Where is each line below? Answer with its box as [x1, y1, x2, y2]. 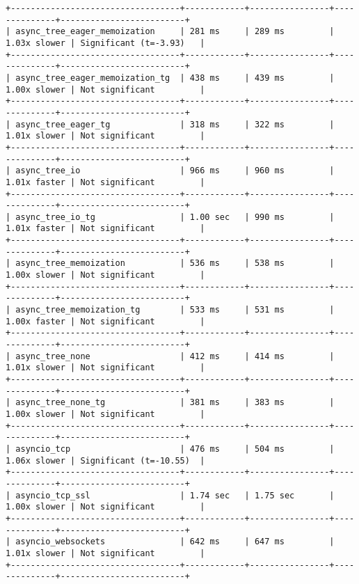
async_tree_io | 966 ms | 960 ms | [15, 166, 335, 176]
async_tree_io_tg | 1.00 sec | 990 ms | [15, 212, 335, 222]
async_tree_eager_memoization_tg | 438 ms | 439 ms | [15, 72, 335, 83]
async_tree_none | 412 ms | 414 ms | [15, 351, 335, 361]
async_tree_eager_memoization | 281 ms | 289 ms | [15, 26, 335, 37]
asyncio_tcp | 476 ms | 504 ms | [15, 443, 335, 454]
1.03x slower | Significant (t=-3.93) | [6, 38, 205, 48]
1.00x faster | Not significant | [6, 316, 205, 326]
